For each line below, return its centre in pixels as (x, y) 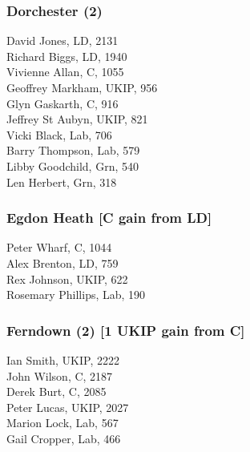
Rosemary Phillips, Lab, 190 (76, 295)
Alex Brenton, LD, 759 (62, 262)
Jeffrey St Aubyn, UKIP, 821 (77, 119)
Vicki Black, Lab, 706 (59, 134)
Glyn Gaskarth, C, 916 (62, 103)
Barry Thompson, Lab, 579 (73, 150)
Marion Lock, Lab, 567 (62, 423)
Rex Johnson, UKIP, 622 (67, 278)
